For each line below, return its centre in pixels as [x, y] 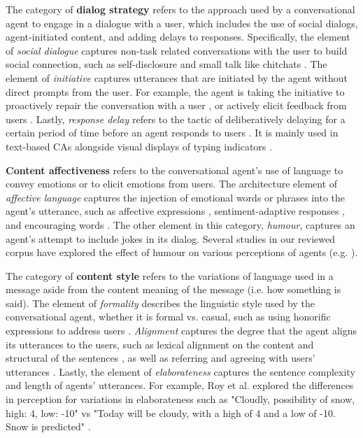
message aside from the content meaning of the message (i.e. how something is [173, 289]
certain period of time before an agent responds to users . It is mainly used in [172, 133]
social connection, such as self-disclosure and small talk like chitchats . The [166, 64]
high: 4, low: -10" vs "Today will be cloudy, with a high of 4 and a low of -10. [171, 412]
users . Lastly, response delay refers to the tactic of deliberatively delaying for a [176, 119]
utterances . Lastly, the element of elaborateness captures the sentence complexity [180, 371]
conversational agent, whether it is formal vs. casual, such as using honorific [168, 317]
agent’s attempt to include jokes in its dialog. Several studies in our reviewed [171, 238]
